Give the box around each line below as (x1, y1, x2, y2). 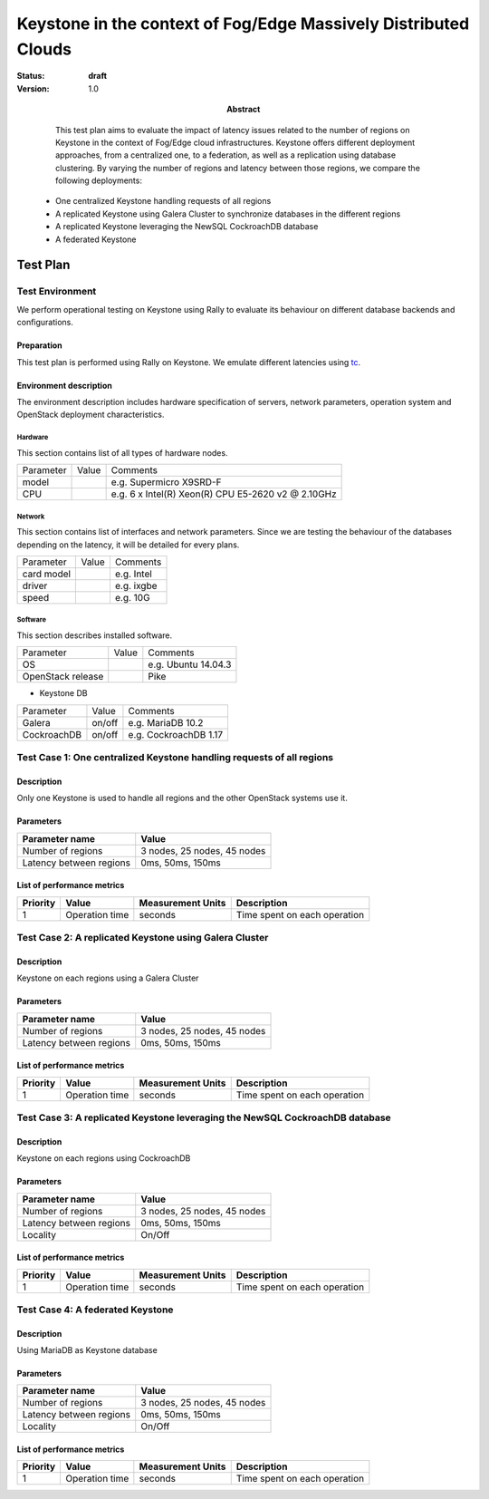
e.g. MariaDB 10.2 (128, 716, 204, 729)
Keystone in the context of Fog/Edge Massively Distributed (16, 14, 470, 34)
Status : (16, 71, 45, 82)
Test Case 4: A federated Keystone (16, 1303, 174, 1316)
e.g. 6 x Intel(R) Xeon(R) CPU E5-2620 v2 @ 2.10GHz (110, 488, 337, 500)
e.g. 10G (114, 591, 150, 604)
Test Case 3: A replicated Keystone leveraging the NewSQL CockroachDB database (16, 1111, 391, 1124)
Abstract (226, 104, 261, 115)
